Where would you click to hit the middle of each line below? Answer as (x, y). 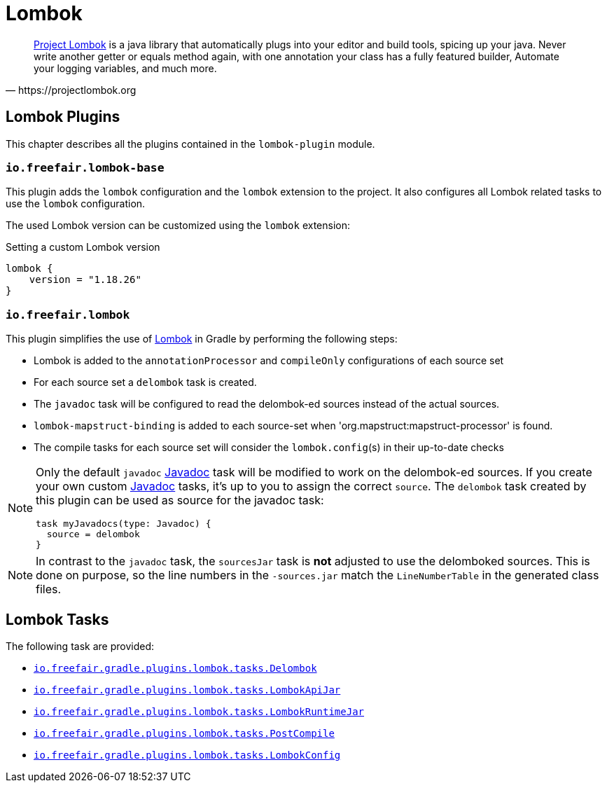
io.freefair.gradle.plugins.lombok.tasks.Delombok (175, 668)
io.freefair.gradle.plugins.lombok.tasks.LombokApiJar (187, 690)
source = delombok (93, 534)
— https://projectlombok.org (71, 90)
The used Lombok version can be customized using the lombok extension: (178, 226)
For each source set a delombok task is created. (145, 382)
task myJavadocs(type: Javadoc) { (124, 524)
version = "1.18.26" (85, 280)
